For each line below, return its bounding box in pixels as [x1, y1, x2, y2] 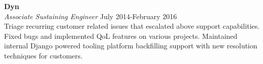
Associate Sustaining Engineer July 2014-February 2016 [4, 11, 177, 21]
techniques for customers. [4, 50, 83, 60]
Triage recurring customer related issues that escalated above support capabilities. [4, 21, 260, 31]
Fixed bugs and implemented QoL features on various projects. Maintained [4, 30, 238, 41]
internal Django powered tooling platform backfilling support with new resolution [4, 40, 257, 51]
